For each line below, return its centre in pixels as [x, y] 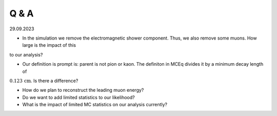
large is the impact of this [49, 45]
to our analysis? [26, 54]
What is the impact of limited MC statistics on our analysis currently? [95, 105]
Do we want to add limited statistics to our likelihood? [79, 97]
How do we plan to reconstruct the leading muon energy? [83, 90]
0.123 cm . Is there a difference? [44, 81]
